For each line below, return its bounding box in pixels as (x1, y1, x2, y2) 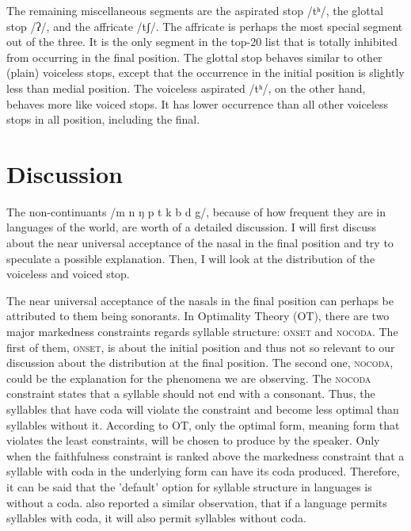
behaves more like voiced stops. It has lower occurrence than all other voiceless (6, 95, 389, 112)
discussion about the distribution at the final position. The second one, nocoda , (6, 354, 394, 371)
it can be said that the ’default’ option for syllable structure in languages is (6, 478, 372, 495)
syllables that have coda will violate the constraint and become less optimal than (6, 401, 399, 417)
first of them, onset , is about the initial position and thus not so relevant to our (6, 338, 395, 355)
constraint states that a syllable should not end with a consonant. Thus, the (6, 385, 375, 402)
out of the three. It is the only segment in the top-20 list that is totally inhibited (6, 33, 398, 50)
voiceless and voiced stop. (6, 265, 130, 282)
